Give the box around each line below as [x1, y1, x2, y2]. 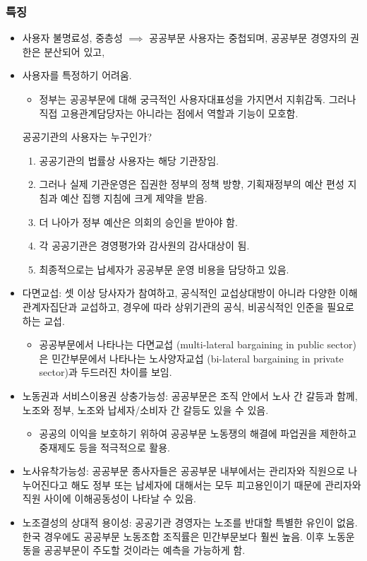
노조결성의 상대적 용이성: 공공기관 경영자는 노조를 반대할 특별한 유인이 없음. [22, 515, 358, 530]
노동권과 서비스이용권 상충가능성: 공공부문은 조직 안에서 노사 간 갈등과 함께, [22, 388, 358, 403]
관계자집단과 [22, 299, 78, 314]
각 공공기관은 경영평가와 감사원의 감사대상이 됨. [39, 238, 250, 253]
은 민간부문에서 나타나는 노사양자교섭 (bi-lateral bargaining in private [39, 350, 344, 365]
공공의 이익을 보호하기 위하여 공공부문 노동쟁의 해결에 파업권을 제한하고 [39, 426, 357, 441]
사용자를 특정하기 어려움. [22, 68, 132, 83]
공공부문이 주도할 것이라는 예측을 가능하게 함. [44, 543, 246, 557]
